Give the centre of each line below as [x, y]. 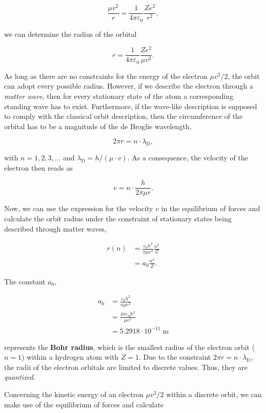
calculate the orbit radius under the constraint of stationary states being [118, 218]
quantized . [20, 377]
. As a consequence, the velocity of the [188, 158]
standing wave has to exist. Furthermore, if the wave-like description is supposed [131, 106]
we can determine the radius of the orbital [70, 34]
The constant [25, 281]
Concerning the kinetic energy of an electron [74, 394]
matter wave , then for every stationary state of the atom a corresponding [119, 96]
